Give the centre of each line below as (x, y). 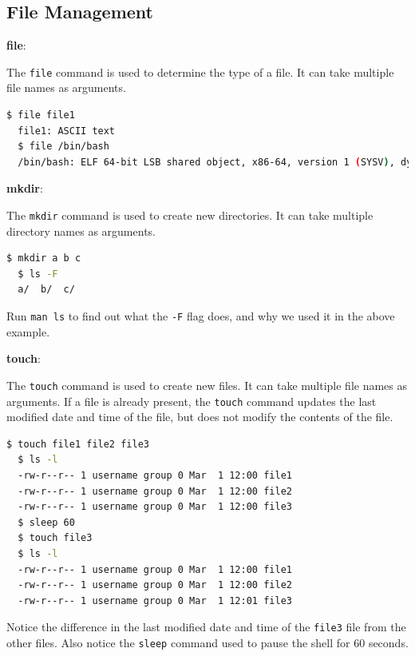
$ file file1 (41, 115)
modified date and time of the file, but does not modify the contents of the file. (200, 417)
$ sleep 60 (46, 522)
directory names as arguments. (81, 231)
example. (28, 331)
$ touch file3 (55, 538)
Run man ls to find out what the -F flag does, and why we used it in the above (201, 316)
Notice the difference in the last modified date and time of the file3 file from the (206, 627)
